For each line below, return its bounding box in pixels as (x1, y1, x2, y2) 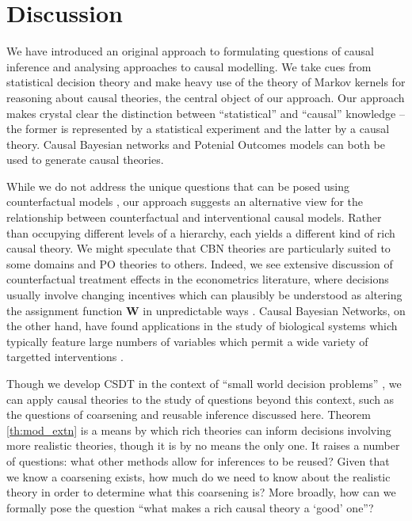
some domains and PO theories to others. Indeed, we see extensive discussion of (6, 255, 393, 272)
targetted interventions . (6, 348, 124, 365)
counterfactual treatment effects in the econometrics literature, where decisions (6, 271, 389, 287)
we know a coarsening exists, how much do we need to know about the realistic (6, 468, 391, 485)
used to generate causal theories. (6, 151, 164, 168)
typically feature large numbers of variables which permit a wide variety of (6, 333, 368, 349)
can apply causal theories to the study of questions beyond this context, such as (6, 390, 395, 407)
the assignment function (6, 302, 123, 318)
